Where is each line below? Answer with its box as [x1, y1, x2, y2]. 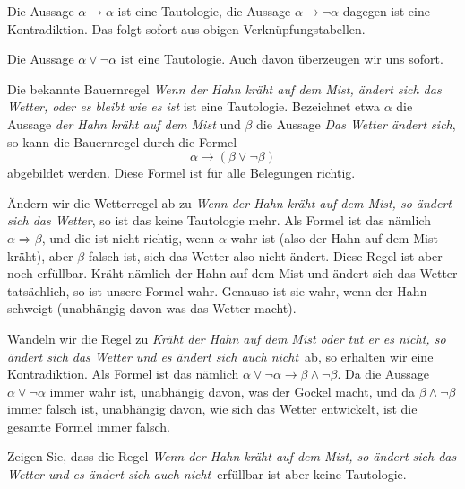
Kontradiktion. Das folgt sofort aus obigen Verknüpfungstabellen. [7, 19, 366, 38]
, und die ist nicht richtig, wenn [41, 228, 215, 247]
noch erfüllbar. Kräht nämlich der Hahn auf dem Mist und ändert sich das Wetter [7, 264, 458, 283]
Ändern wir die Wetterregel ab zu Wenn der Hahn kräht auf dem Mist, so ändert [7, 193, 452, 212]
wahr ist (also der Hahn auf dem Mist [230, 228, 438, 247]
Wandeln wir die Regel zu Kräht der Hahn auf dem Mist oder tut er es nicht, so [7, 328, 446, 347]
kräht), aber [7, 246, 73, 265]
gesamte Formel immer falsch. [7, 416, 170, 435]
